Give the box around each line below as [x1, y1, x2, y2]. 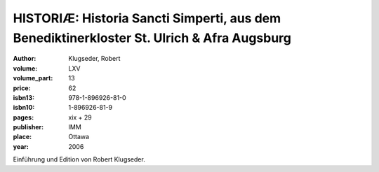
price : [13, 84, 31, 92]
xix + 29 [68, 113, 93, 122]
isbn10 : [13, 103, 35, 112]
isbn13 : [13, 93, 35, 101]
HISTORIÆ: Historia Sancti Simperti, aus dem [13, 10, 281, 26]
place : [13, 133, 32, 141]
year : [13, 142, 29, 150]
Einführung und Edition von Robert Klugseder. [13, 155, 145, 164]
